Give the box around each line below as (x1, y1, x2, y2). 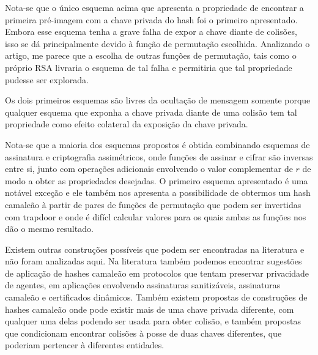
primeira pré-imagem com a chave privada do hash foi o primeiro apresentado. (5, 13, 298, 26)
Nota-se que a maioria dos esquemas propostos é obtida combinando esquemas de (5, 138, 310, 151)
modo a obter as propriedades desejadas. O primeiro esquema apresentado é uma (5, 174, 308, 187)
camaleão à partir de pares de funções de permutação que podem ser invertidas (5, 198, 301, 211)
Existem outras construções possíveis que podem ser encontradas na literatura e (5, 242, 305, 255)
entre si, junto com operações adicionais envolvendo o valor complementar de (5, 162, 293, 175)
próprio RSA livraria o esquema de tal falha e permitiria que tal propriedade (5, 61, 292, 73)
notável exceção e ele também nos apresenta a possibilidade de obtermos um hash (5, 186, 311, 199)
